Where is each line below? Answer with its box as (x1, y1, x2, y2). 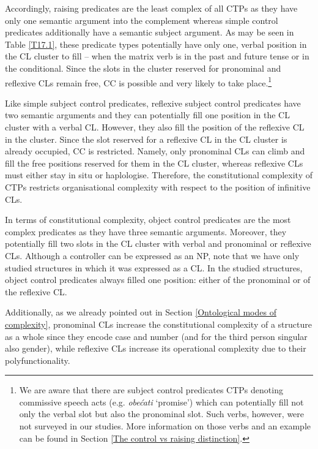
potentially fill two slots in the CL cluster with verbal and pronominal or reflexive (5, 237, 311, 250)
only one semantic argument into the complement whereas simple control (5, 13, 278, 26)
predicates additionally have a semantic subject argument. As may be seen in (5, 26, 294, 39)
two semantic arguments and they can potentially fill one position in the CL (5, 108, 290, 121)
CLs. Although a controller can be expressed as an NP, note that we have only (5, 249, 300, 262)
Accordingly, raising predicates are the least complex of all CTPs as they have (5, 2, 298, 14)
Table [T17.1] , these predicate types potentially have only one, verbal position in (5, 37, 307, 50)
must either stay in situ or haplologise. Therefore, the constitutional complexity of (5, 168, 312, 181)
